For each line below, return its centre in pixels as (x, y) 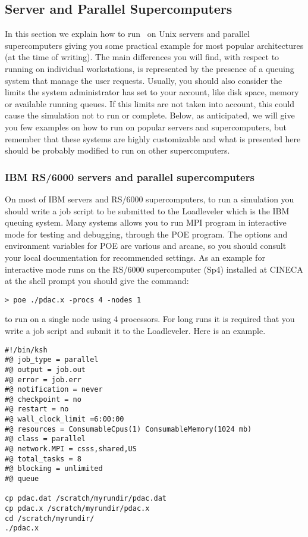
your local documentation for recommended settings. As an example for (135, 257)
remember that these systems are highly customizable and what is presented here (153, 138)
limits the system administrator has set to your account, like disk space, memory (152, 92)
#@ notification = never (54, 390)
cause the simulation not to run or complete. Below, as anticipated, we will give (150, 115)
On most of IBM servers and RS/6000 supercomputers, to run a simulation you (150, 199)
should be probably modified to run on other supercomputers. (117, 150)
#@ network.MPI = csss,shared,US (71, 449)
